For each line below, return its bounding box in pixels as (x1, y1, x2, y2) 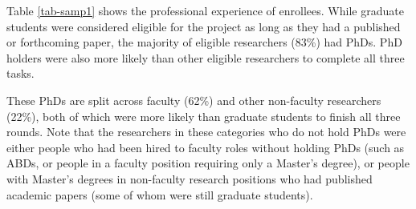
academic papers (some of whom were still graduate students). (6, 186, 313, 203)
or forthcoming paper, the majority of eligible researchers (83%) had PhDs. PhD (6, 34, 402, 50)
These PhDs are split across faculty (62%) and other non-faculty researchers (6, 91, 381, 108)
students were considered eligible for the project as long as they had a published (6, 18, 401, 34)
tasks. (6, 65, 35, 82)
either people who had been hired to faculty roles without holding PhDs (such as (6, 139, 405, 155)
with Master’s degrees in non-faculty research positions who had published (6, 170, 373, 187)
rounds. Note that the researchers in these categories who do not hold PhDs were (6, 123, 406, 140)
